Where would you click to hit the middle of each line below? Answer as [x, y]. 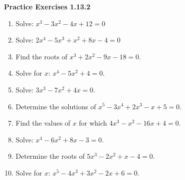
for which [93, 123]
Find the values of [43, 123]
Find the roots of [41, 56]
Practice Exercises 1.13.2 [47, 6]
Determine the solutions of [56, 106]
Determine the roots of [50, 156]
